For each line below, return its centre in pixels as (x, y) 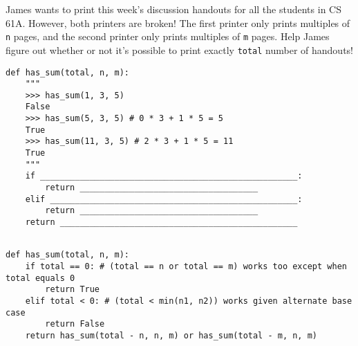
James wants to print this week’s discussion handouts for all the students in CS (173, 9)
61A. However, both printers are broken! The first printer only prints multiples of (178, 22)
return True (73, 290)
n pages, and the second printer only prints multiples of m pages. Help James (168, 36)
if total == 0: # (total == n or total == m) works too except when (186, 266)
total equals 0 (40, 278)
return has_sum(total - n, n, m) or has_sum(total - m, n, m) (171, 335)
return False (75, 324)
